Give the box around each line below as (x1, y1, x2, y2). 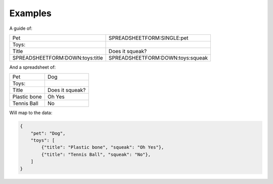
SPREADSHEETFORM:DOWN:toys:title (12, 54, 103, 61)
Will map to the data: (9, 110, 53, 116)
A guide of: (9, 25, 33, 31)
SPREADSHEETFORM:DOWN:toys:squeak (109, 54, 208, 61)
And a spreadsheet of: (9, 64, 56, 70)
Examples (9, 8, 52, 19)
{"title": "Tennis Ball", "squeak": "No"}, (41, 152, 151, 157)
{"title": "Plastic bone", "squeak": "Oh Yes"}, (41, 145, 164, 150)
